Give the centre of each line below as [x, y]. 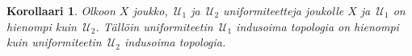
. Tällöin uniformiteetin [154, 26]
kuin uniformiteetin [54, 42]
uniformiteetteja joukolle [284, 10]
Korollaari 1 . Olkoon [61, 10]
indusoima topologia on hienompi [317, 26]
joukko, [150, 10]
